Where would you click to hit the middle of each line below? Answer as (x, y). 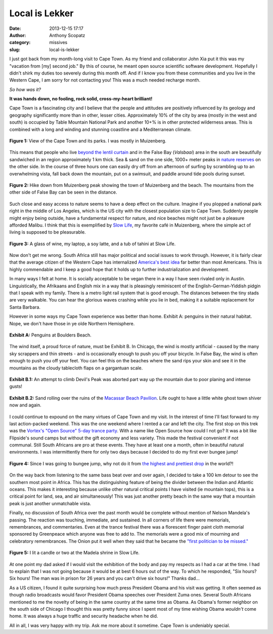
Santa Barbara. (25, 307)
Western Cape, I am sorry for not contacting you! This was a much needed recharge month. (105, 80)
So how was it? (25, 89)
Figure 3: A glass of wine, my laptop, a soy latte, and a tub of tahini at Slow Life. (93, 244)
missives (58, 43)
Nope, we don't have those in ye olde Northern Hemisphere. (72, 323)
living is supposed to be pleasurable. (48, 232)
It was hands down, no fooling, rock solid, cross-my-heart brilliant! (81, 99)
